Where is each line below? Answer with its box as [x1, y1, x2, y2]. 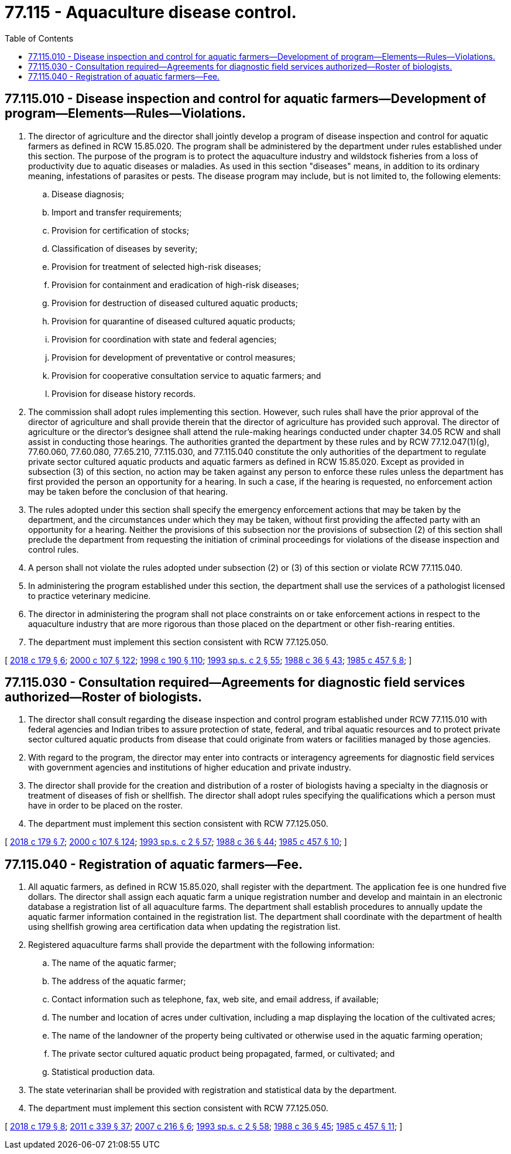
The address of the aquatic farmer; [52, 976, 186, 987]
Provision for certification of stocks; [52, 225, 189, 235]
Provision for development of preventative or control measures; [52, 352, 296, 362]
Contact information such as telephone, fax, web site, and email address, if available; [52, 994, 379, 1005]
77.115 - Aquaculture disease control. [5, 2, 297, 22]
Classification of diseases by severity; [52, 243, 198, 254]
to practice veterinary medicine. [28, 590, 151, 601]
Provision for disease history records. [52, 388, 196, 399]
